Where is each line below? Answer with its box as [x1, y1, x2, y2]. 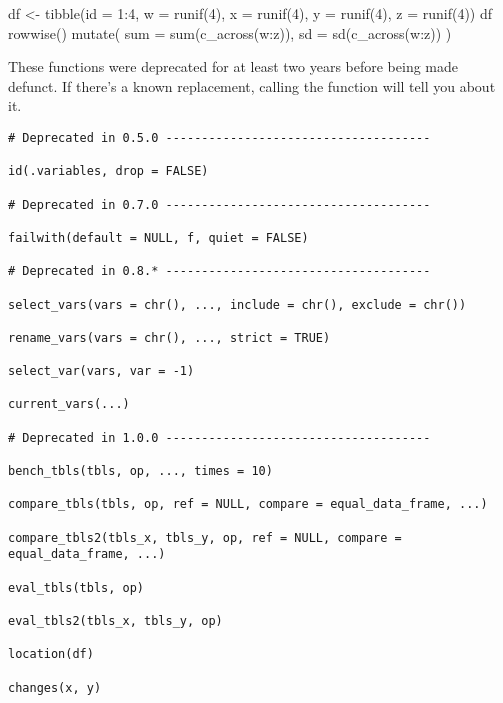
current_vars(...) [8, 397, 130, 412]
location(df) [8, 647, 94, 662]
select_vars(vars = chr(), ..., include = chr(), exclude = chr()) [8, 297, 467, 312]
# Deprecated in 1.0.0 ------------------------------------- [8, 430, 431, 445]
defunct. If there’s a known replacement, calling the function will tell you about [8, 75, 496, 96]
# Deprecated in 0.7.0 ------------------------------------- [8, 197, 431, 212]
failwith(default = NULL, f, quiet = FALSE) [8, 230, 309, 245]
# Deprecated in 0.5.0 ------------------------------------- [8, 130, 431, 145]
